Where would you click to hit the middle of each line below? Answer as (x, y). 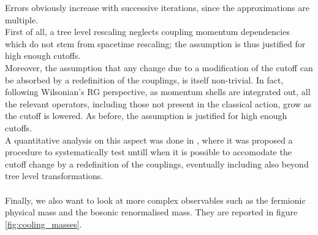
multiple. (22, 19)
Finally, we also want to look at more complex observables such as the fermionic (155, 200)
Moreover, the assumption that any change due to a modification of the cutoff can (159, 67)
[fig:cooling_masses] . (44, 224)
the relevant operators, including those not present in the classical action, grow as (158, 103)
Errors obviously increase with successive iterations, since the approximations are (157, 7)
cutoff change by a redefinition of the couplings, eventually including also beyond (157, 164)
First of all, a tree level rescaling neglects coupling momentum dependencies (147, 32)
